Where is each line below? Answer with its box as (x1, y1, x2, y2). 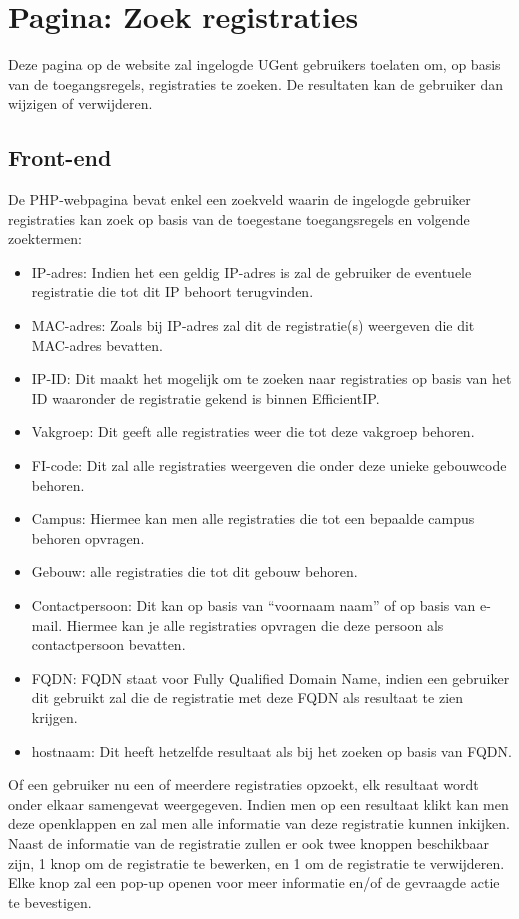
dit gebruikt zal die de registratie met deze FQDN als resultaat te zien (31, 687, 464, 708)
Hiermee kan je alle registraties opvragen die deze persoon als (66, 614, 444, 635)
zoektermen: (8, 228, 82, 249)
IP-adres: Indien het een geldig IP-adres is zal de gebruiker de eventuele (31, 261, 472, 282)
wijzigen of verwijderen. (8, 93, 153, 114)
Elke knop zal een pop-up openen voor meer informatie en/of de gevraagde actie (8, 872, 500, 893)
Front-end (8, 142, 112, 173)
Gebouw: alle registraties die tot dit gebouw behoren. (31, 561, 358, 582)
